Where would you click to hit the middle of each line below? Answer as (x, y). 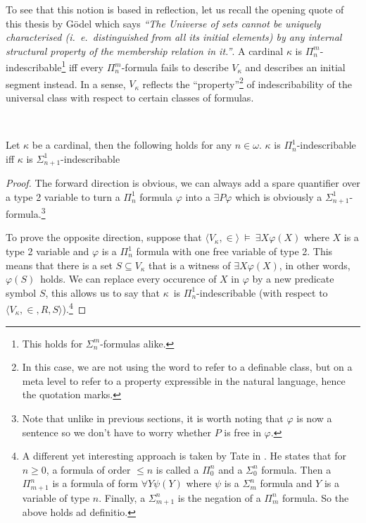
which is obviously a (279, 196)
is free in (242, 432)
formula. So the (316, 497)
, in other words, (315, 265)
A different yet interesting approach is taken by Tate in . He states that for (184, 456)
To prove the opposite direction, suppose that (104, 237)
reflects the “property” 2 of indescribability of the (247, 82)
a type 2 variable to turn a (63, 196)
